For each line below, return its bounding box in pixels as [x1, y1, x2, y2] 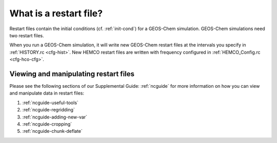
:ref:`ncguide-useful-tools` [22, 100, 79, 106]
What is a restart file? [9, 8, 103, 19]
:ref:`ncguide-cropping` [22, 121, 72, 127]
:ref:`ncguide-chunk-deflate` [22, 128, 83, 134]
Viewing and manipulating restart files [9, 69, 135, 78]
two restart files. [9, 32, 44, 38]
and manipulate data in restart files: [9, 90, 85, 97]
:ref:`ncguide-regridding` [22, 107, 75, 113]
